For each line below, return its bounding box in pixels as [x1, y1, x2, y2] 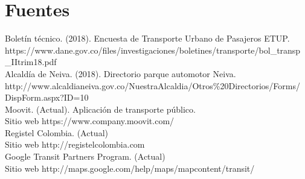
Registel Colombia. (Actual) [5, 126, 108, 139]
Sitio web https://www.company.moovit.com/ [5, 115, 175, 127]
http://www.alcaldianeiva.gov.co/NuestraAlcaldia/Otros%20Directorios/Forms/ [5, 79, 300, 92]
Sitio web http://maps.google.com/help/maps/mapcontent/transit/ [5, 162, 255, 174]
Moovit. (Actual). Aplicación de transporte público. [5, 102, 196, 115]
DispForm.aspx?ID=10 [5, 91, 89, 104]
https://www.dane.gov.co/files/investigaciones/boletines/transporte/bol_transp [5, 43, 301, 56]
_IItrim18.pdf [5, 55, 57, 68]
